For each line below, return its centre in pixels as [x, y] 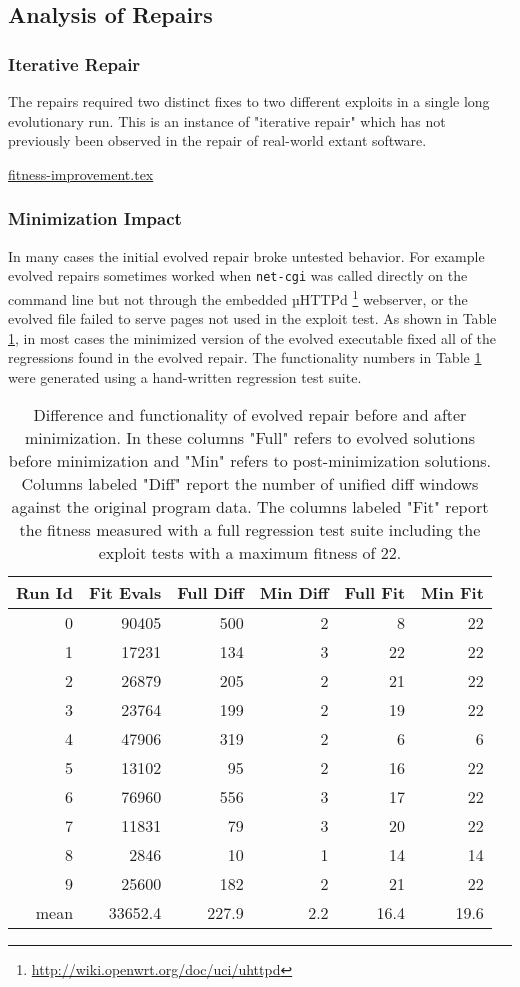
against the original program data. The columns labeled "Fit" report [250, 507]
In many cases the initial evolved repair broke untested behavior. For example [246, 255]
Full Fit [375, 593]
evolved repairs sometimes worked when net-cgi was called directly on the [238, 275]
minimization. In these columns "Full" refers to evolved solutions [249, 438]
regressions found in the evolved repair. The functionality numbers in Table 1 [245, 357]
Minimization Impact [95, 218]
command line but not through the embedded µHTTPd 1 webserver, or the [238, 297]
